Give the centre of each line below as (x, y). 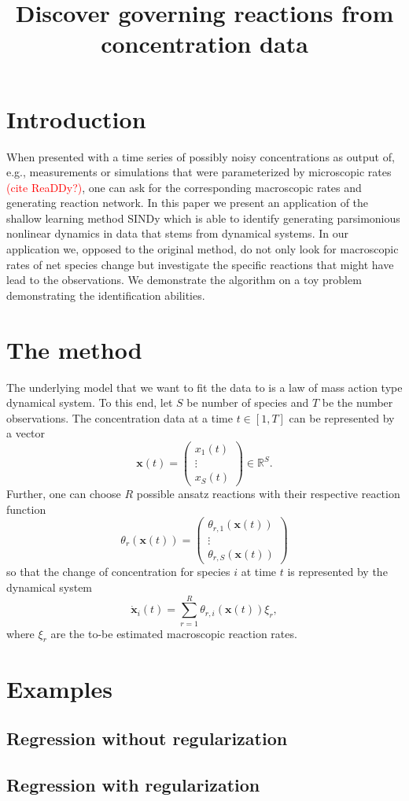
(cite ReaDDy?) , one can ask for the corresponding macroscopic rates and (184, 187)
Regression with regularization (133, 784)
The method (74, 349)
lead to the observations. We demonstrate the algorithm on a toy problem (184, 280)
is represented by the (337, 572)
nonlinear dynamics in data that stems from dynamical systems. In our (177, 233)
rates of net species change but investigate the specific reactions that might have (200, 264)
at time (259, 572)
